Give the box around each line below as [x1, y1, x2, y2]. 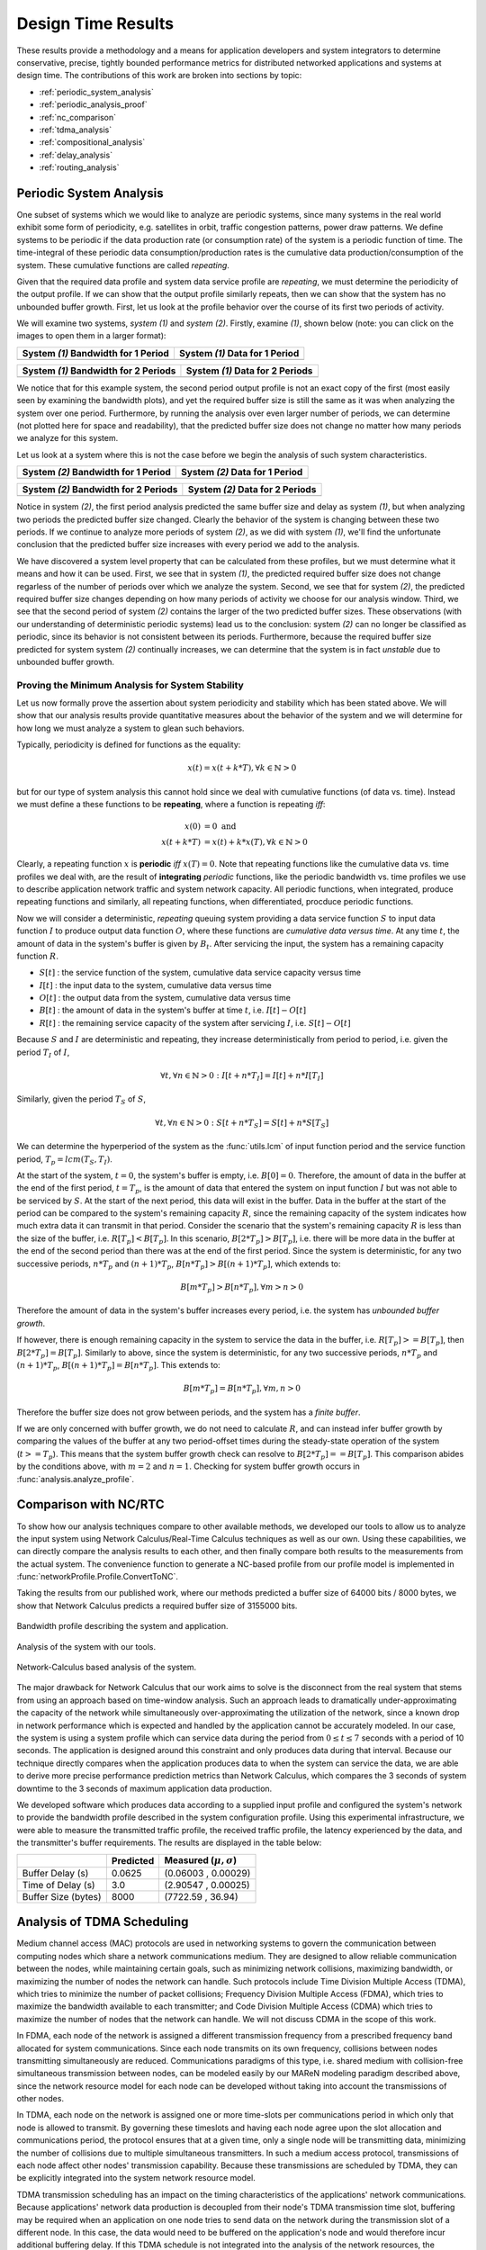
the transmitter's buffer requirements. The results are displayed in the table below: [16, 1837, 322, 1849]
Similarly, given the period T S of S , [16, 1093, 147, 1107]
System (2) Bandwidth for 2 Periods [22, 483, 178, 496]
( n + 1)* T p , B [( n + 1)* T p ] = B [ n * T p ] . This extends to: [16, 1359, 220, 1372]
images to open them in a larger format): [16, 330, 166, 341]
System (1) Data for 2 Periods [185, 364, 313, 377]
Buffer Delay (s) [22, 1867, 89, 1879]
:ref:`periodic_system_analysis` [39, 86, 155, 97]
